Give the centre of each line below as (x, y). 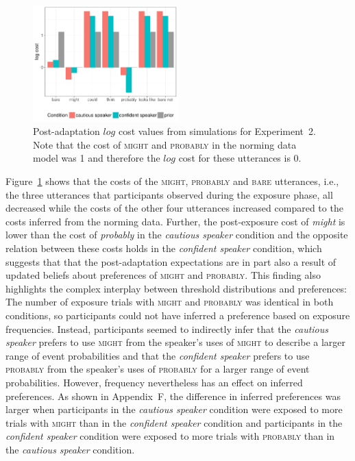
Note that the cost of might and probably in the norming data (165, 144)
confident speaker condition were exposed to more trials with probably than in (170, 436)
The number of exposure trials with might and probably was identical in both (170, 302)
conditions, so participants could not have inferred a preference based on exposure (178, 315)
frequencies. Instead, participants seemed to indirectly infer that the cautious (167, 328)
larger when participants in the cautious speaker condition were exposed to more (174, 409)
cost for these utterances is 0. (240, 158)
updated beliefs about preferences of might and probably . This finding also (163, 275)
